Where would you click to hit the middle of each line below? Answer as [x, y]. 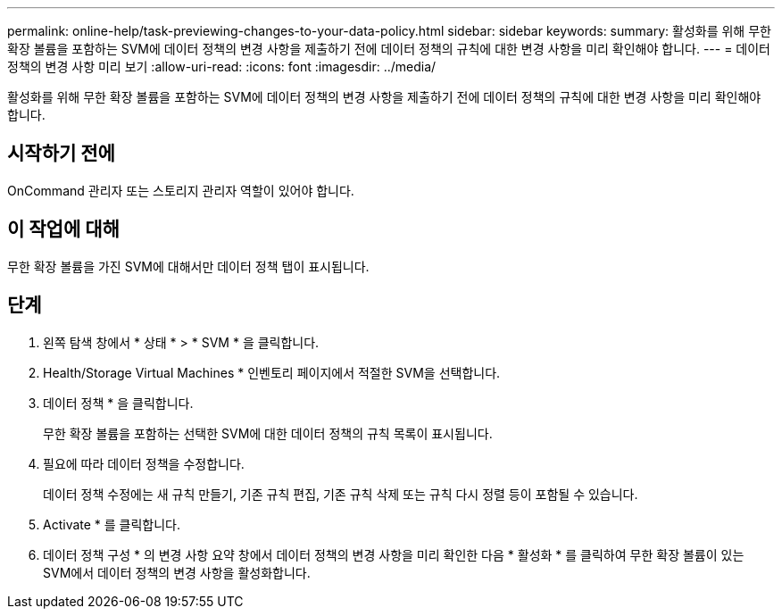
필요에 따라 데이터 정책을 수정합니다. [144, 463]
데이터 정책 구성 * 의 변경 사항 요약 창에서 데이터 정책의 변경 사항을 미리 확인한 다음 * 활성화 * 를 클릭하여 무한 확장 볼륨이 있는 [394, 554]
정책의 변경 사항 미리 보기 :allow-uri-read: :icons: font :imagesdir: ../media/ [222, 67]
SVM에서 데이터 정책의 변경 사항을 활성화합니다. [177, 572]
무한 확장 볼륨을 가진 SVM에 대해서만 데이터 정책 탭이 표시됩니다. [188, 266]
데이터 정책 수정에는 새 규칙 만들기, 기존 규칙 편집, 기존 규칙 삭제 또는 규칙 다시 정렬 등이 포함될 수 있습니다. [341, 494]
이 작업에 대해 [63, 229]
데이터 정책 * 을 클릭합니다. [118, 403]
